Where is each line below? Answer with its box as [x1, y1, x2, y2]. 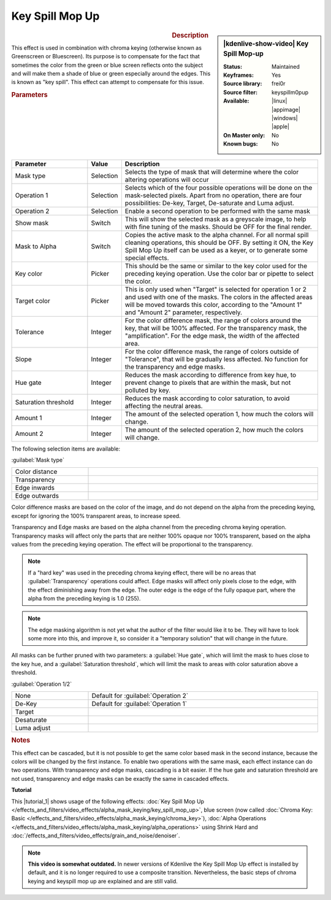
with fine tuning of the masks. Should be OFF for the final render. [124, 222, 312, 231]
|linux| [272, 97, 287, 104]
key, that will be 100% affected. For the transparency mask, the [124, 324, 307, 332]
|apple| [272, 123, 289, 130]
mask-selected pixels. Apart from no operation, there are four [124, 191, 302, 200]
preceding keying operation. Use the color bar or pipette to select [124, 269, 314, 277]
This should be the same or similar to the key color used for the [124, 262, 308, 270]
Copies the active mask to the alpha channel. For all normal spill [124, 230, 309, 239]
